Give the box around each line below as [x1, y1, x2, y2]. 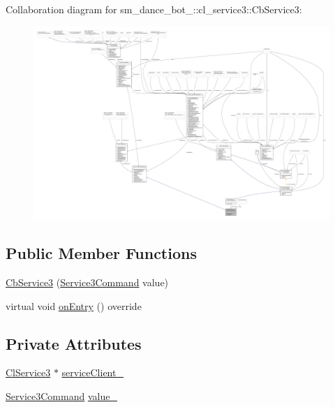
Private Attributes [6, 332, 142, 354]
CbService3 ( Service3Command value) [6, 274, 169, 289]
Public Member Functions [6, 242, 197, 264]
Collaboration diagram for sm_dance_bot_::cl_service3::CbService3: [6, 2, 302, 16]
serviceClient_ [61, 365, 124, 380]
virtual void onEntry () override [6, 298, 142, 313]
